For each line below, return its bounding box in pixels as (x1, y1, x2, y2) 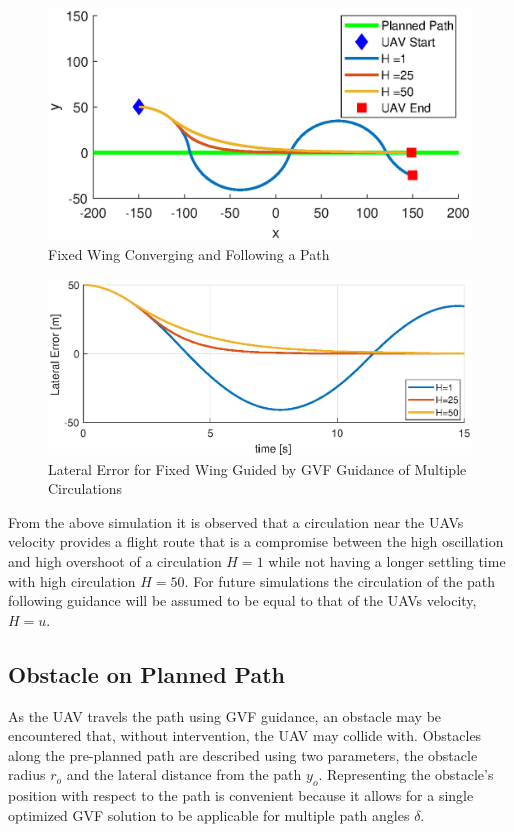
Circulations (48, 478, 123, 499)
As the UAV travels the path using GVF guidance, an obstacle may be (8, 705, 442, 726)
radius (8, 764, 46, 785)
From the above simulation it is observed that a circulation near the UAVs (8, 511, 464, 532)
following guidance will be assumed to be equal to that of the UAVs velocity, (8, 590, 477, 611)
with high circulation (8, 570, 136, 591)
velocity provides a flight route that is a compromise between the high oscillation (8, 531, 504, 552)
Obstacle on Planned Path (8, 658, 285, 689)
